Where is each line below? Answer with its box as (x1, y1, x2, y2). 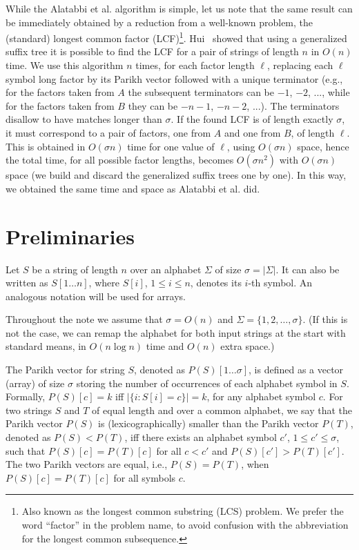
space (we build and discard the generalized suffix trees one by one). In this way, (6, 168, 347, 182)
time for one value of (127, 139, 215, 153)
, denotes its (190, 275, 242, 290)
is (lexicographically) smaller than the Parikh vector (98, 416, 319, 431)
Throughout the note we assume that (6, 312, 163, 326)
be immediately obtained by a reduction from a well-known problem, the (6, 14, 313, 29)
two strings (6, 402, 52, 417)
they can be (128, 98, 178, 112)
